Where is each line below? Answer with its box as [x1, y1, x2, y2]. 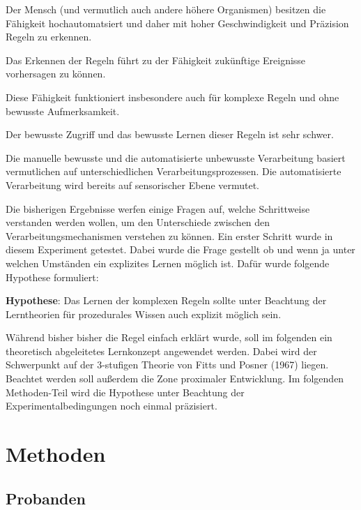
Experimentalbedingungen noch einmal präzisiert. [6, 398, 217, 413]
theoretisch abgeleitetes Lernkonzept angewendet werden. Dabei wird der [6, 343, 317, 358]
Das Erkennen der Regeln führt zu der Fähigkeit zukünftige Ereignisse [6, 52, 306, 67]
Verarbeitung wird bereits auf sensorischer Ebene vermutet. [6, 177, 260, 192]
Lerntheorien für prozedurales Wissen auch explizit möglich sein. [6, 306, 282, 321]
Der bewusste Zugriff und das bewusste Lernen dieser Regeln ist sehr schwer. [6, 127, 334, 142]
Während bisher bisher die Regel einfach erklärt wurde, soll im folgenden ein [6, 330, 332, 345]
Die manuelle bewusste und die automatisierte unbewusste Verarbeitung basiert [6, 150, 346, 165]
